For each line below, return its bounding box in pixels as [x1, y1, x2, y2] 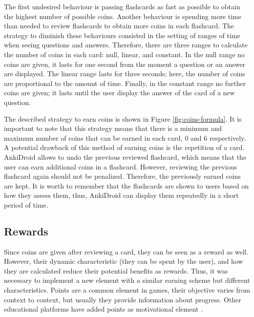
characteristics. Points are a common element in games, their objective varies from [4, 285, 250, 295]
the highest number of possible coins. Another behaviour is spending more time [4, 11, 241, 21]
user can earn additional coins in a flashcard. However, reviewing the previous [4, 161, 237, 171]
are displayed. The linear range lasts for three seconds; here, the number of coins [4, 68, 245, 79]
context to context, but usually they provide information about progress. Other [4, 294, 241, 304]
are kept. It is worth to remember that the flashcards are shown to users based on [4, 180, 249, 190]
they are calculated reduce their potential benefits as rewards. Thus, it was [4, 265, 228, 275]
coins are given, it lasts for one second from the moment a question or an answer [4, 59, 246, 69]
